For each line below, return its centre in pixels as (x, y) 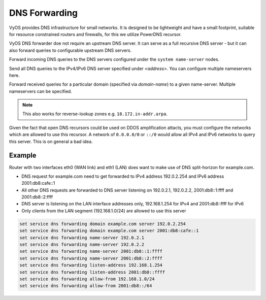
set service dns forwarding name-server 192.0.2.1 (82, 237)
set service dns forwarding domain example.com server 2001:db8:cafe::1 (109, 231)
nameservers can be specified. (41, 91)
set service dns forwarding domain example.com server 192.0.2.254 (103, 224)
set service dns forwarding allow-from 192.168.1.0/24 (87, 279)
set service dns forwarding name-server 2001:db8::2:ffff (91, 258)
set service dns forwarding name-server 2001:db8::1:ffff (91, 251)
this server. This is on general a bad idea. (51, 141)
